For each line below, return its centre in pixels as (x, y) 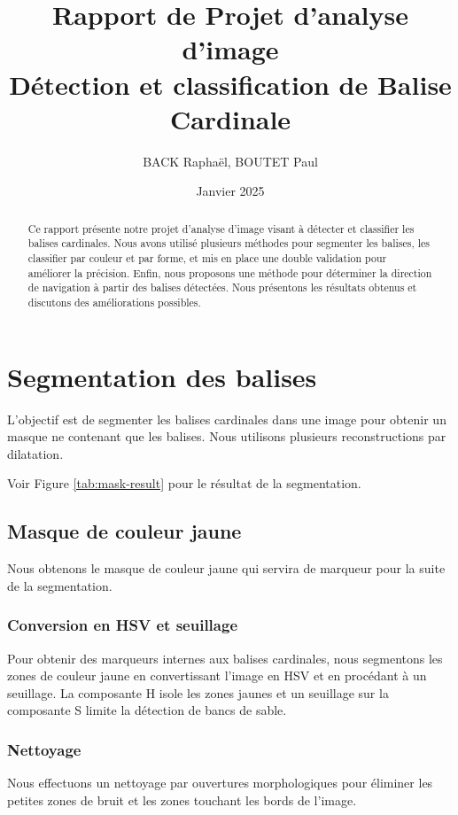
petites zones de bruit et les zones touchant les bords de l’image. (182, 799)
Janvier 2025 (230, 191)
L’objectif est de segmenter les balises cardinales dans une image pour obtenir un (227, 419)
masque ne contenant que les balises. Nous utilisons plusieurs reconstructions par (227, 436)
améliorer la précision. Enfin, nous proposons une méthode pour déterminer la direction (230, 272)
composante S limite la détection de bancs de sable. (147, 710)
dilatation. (35, 453)
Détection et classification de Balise (230, 84)
